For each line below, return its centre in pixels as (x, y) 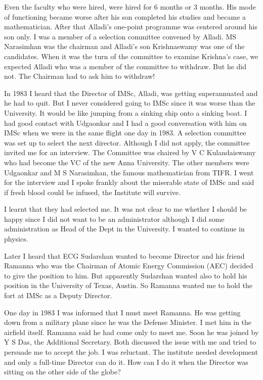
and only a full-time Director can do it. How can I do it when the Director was (126, 362)
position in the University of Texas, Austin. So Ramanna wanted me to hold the (128, 285)
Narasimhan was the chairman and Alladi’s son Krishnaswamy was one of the (124, 46)
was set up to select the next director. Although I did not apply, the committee (127, 142)
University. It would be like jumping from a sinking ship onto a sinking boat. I (126, 112)
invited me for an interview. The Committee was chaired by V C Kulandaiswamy (130, 152)
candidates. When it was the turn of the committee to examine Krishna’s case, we (131, 56)
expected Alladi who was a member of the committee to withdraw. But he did (125, 66)
